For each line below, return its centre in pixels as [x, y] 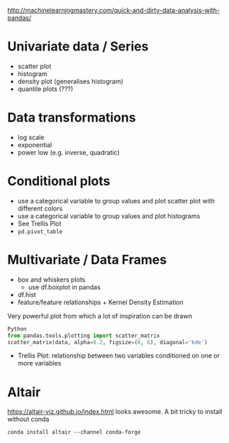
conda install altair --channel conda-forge [74, 432]
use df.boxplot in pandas [64, 287]
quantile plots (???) [45, 89]
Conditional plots [59, 181]
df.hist [27, 294]
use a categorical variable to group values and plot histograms [109, 215]
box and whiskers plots [51, 279]
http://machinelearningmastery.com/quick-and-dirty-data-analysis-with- [113, 10]
